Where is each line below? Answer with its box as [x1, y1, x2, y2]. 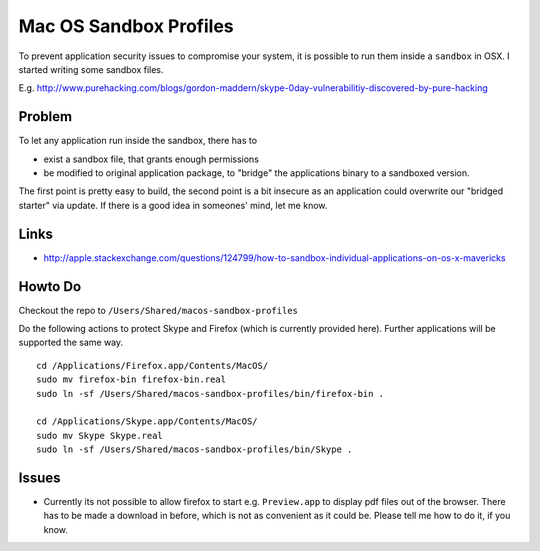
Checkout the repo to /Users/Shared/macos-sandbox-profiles [18, 304, 299, 316]
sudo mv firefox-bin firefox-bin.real [36, 374, 227, 385]
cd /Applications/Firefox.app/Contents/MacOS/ [36, 360, 269, 371]
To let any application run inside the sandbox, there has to [18, 135, 258, 147]
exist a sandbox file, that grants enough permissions [43, 153, 260, 165]
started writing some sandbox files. [18, 63, 164, 75]
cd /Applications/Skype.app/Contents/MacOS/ [36, 416, 259, 427]
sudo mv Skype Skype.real [36, 430, 164, 441]
